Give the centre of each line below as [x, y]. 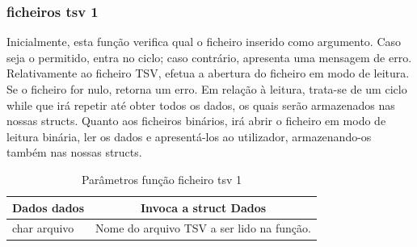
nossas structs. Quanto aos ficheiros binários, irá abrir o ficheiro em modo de [196, 121]
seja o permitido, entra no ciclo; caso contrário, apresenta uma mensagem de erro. [209, 57]
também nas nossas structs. [74, 152]
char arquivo [43, 228]
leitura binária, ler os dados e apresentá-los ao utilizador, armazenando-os [189, 136]
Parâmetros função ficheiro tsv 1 [161, 179]
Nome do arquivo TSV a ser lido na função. [203, 228]
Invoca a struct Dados [203, 207]
